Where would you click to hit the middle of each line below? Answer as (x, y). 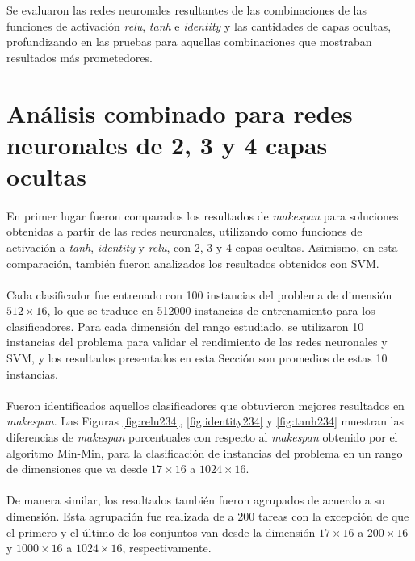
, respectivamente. (167, 548)
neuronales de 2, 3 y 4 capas (167, 144)
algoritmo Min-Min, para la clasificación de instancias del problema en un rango (205, 452)
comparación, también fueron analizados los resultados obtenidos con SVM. (193, 263)
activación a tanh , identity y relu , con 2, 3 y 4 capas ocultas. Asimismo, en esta (202, 247)
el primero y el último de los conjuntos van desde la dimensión (161, 532)
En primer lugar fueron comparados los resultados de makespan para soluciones (203, 215)
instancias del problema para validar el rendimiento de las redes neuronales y (197, 342)
